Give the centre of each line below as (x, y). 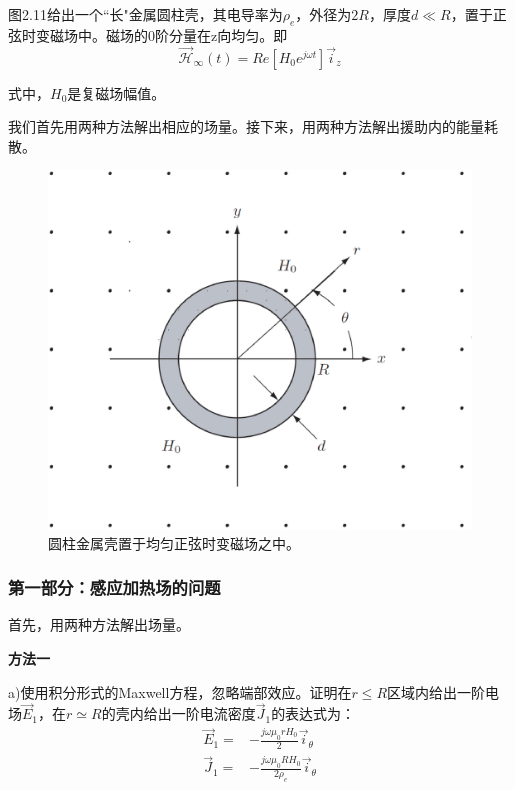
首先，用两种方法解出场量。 (99, 624)
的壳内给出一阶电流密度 (178, 713)
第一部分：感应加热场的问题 (114, 587)
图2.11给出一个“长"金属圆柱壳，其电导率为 (145, 14)
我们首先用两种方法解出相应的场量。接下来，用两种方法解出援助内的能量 (246, 126)
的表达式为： (313, 713)
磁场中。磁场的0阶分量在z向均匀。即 (168, 34)
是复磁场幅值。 (116, 92)
